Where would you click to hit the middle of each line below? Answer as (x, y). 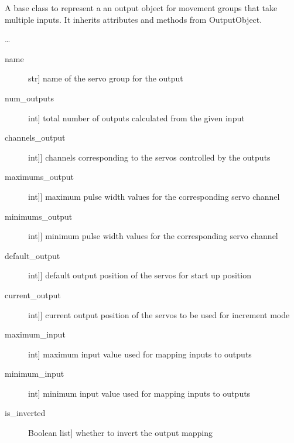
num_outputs (30, 98)
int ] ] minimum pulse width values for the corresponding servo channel (153, 236)
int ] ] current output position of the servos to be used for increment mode (159, 314)
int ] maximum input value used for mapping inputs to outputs (140, 354)
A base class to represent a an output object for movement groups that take (141, 8)
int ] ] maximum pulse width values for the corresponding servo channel (154, 196)
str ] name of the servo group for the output (106, 78)
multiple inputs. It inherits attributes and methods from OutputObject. (134, 19)
